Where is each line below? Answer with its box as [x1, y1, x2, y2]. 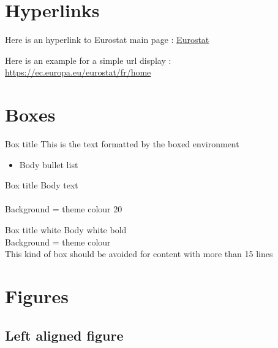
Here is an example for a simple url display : [5, 53, 171, 66]
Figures [5, 283, 69, 308]
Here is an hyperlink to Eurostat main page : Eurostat [5, 33, 209, 46]
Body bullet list [19, 158, 78, 171]
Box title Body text [5, 179, 78, 191]
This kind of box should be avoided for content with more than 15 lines [5, 247, 273, 260]
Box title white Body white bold [5, 223, 127, 236]
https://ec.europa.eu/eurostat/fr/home [5, 66, 151, 79]
